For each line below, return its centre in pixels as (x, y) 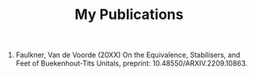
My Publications (129, 15)
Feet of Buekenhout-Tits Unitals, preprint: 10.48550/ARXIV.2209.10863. (131, 63)
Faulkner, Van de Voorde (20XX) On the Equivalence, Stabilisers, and (128, 55)
